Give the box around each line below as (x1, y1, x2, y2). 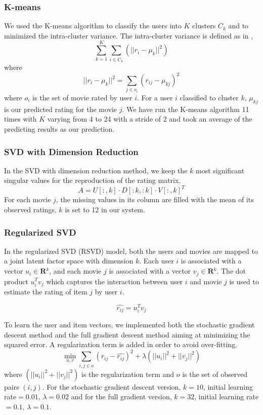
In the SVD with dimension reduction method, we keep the (4, 165, 188, 175)
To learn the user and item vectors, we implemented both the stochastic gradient (4, 319, 255, 330)
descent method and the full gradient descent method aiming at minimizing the (4, 329, 250, 339)
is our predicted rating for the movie (4, 103, 117, 114)
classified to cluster (180, 92, 239, 102)
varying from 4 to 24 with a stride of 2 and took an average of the (47, 114, 252, 124)
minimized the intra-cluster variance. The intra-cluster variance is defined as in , (4, 30, 253, 41)
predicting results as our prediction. (4, 123, 115, 134)
